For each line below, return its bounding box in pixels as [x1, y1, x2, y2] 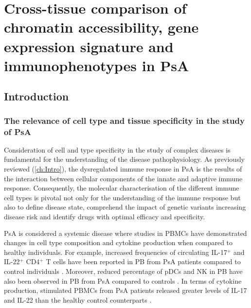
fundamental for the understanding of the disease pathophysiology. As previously [4, 154, 245, 164]
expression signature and [4, 36, 174, 56]
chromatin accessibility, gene [4, 17, 199, 37]
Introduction [4, 89, 69, 104]
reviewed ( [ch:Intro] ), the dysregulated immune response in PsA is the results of [4, 164, 242, 174]
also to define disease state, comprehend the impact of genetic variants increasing [4, 202, 246, 212]
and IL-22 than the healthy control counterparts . [4, 294, 152, 305]
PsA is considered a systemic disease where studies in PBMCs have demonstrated [4, 228, 247, 238]
